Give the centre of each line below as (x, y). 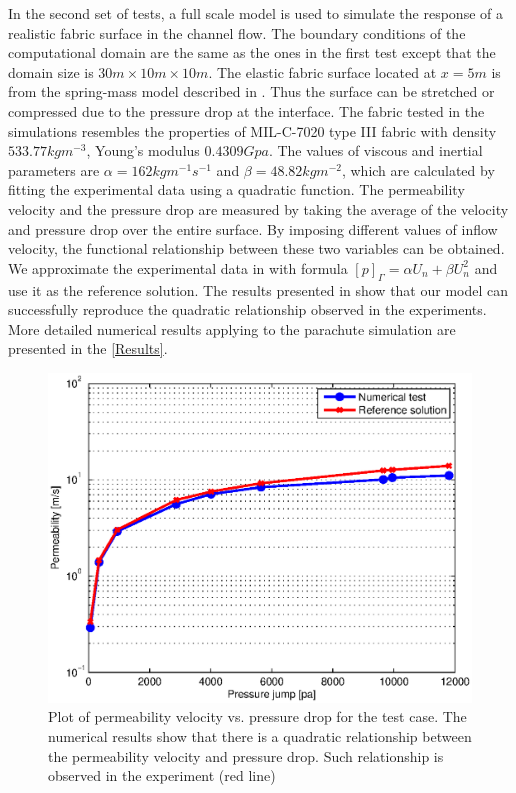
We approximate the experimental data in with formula (178, 267)
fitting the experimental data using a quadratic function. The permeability (236, 189)
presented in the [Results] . (88, 348)
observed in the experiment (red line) (162, 775)
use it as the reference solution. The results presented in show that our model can (258, 289)
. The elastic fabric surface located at (322, 71)
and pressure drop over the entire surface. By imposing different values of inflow (253, 228)
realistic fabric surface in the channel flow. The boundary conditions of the (237, 32)
